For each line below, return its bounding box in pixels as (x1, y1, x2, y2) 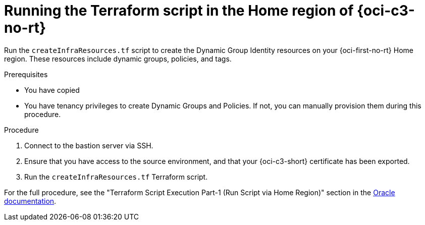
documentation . (4, 196, 57, 205)
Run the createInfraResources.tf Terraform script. (24, 172, 208, 181)
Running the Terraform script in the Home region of (4, 2, 354, 19)
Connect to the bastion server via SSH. (24, 141, 153, 150)
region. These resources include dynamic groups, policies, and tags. (4, 54, 232, 63)
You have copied (24, 85, 80, 94)
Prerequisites (4, 70, 48, 79)
